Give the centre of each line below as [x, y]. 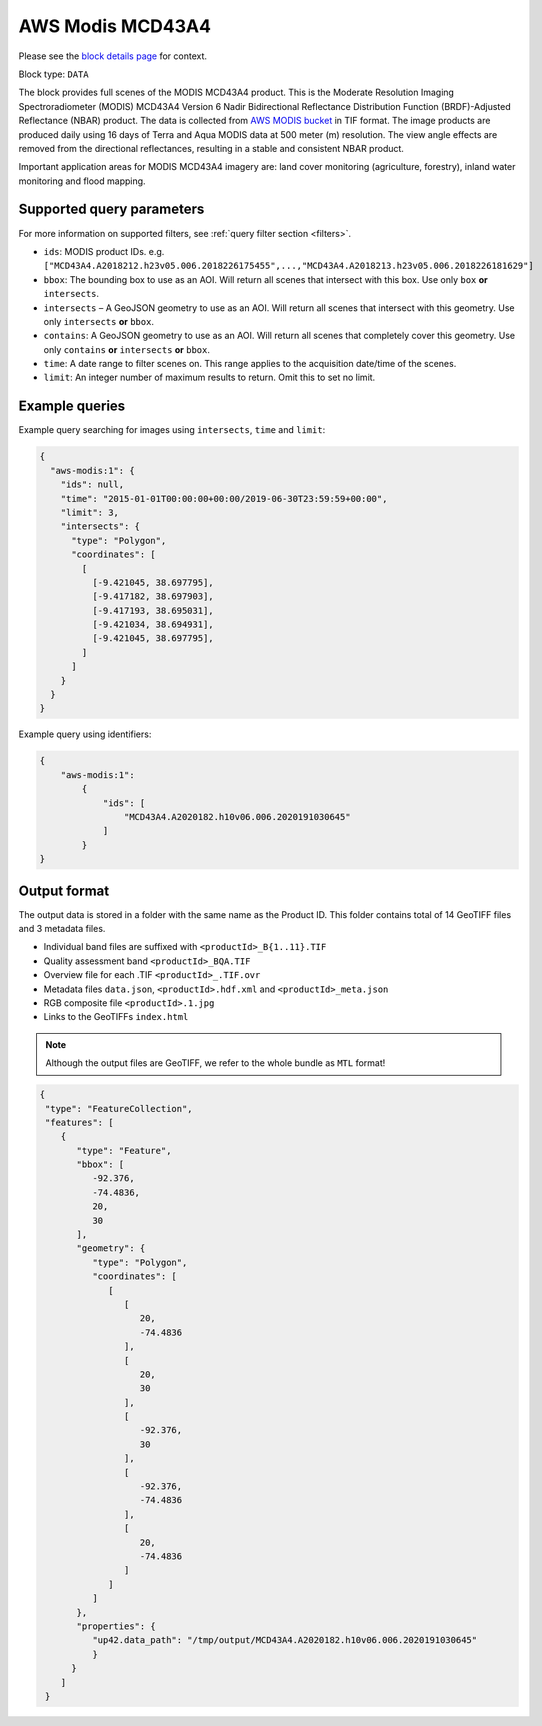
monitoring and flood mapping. [82, 181]
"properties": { [116, 1626]
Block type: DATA [53, 74]
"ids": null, [92, 484]
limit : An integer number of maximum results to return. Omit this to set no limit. [209, 377]
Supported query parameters [111, 209]
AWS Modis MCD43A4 [115, 26]
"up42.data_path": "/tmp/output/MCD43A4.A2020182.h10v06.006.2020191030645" [284, 1640]
